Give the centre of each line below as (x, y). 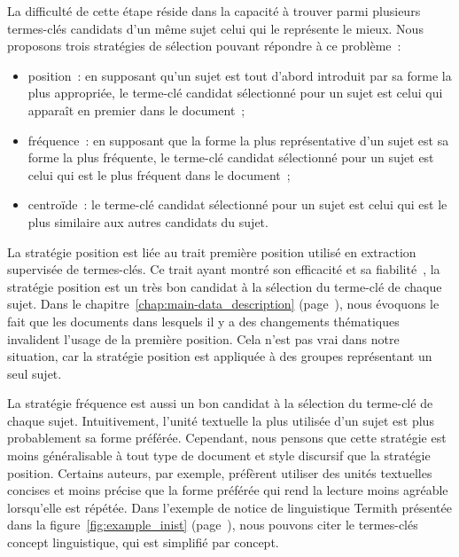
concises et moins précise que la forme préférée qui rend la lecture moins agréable (228, 490)
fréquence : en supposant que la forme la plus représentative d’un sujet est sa (238, 140)
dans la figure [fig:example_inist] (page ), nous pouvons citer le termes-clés (213, 525)
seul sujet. (35, 373)
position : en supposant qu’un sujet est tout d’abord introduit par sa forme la (240, 75)
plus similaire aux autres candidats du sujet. (148, 221)
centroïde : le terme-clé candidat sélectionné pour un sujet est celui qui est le (237, 204)
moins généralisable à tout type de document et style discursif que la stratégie (219, 455)
